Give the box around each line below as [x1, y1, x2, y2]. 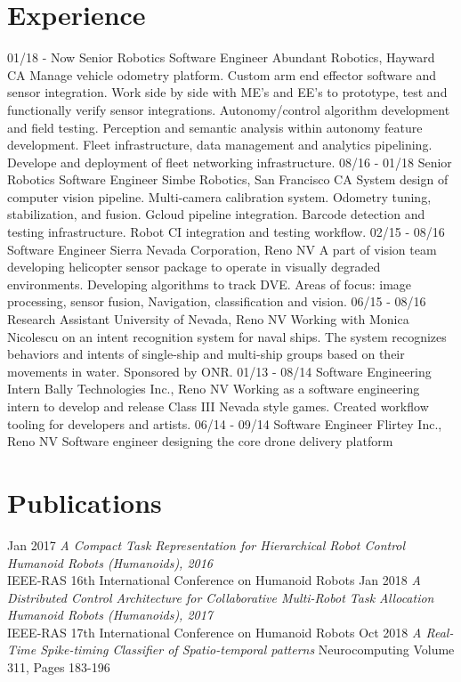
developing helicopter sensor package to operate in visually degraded [7, 257, 381, 276]
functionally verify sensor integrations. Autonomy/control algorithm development [7, 100, 450, 118]
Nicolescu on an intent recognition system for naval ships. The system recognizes [7, 327, 447, 345]
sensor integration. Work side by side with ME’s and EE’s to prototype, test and [7, 83, 448, 101]
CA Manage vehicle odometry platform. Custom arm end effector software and [7, 65, 437, 84]
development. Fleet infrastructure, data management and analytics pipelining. [7, 135, 433, 154]
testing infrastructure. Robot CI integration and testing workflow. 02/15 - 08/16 [7, 223, 445, 241]
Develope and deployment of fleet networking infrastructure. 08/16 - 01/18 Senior [7, 152, 452, 171]
